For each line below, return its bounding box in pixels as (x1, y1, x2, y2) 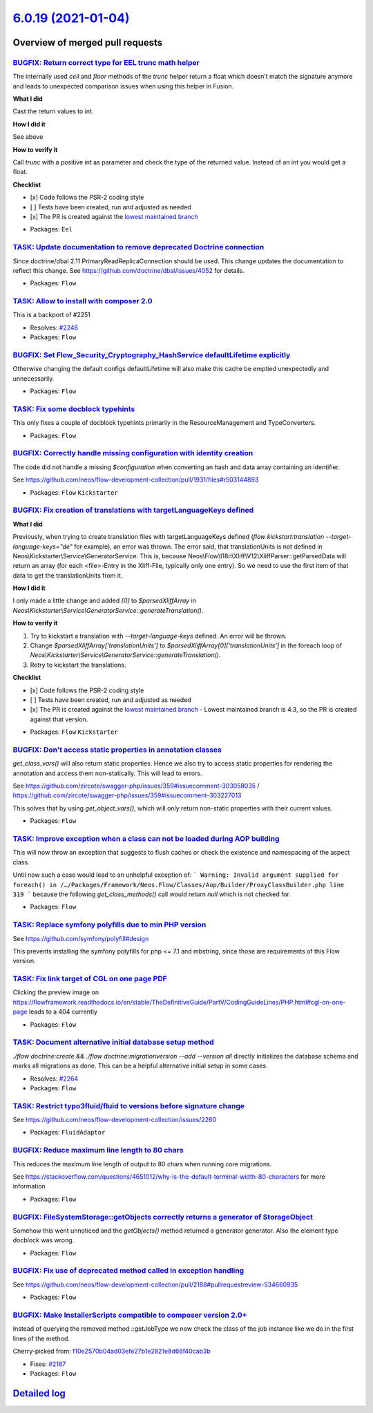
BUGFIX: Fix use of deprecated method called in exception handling (12, 1266, 245, 1276)
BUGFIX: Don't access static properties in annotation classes (12, 745, 222, 755)
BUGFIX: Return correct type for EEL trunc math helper (12, 57, 200, 67)
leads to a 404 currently (28, 1007, 98, 1016)
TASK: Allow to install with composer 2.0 (12, 296, 153, 306)
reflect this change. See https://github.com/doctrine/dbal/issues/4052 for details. (12, 266, 245, 274)
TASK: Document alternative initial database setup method (12, 1037, 214, 1047)
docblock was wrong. (12, 1236, 75, 1244)
